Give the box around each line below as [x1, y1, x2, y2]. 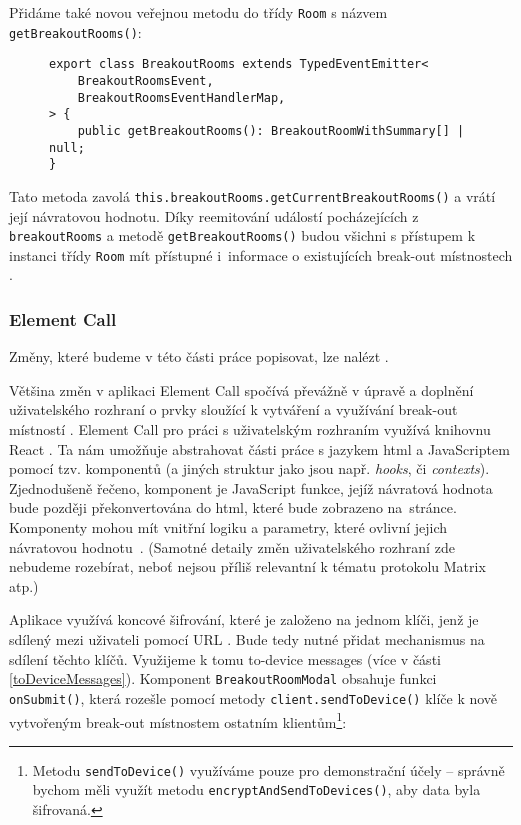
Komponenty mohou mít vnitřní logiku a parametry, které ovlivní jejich [9, 517, 448, 538]
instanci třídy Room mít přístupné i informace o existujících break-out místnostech [9, 244, 513, 265]
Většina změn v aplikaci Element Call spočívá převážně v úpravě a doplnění [9, 379, 474, 400]
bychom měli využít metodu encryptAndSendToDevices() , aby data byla [32, 779, 481, 800]
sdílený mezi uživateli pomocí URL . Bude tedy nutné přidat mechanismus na [9, 629, 485, 649]
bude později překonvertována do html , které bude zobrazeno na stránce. [9, 497, 457, 518]
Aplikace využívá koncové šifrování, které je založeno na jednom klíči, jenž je [9, 609, 479, 630]
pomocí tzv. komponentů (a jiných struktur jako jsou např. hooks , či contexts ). [9, 458, 490, 479]
